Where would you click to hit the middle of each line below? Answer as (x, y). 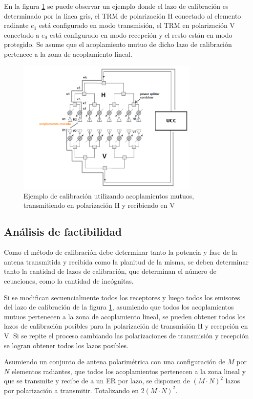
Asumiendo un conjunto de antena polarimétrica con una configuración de (115, 362)
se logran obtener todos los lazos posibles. (66, 345)
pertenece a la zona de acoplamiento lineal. (68, 54)
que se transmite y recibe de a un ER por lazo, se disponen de (97, 381)
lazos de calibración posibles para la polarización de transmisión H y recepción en (126, 326)
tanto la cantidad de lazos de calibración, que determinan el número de (110, 271)
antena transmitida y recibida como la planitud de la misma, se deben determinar (126, 261)
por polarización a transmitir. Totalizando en (71, 390)
